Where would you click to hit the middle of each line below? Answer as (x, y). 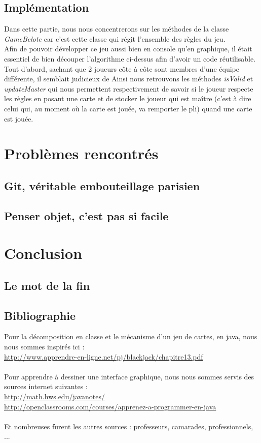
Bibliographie (40, 315)
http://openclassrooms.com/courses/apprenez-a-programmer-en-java (110, 406)
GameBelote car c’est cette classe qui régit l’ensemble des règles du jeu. (115, 38)
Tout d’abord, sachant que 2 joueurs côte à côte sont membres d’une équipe (122, 68)
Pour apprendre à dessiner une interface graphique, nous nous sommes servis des (129, 376)
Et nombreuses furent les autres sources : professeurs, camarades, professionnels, (129, 426)
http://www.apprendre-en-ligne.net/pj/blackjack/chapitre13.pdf (104, 356)
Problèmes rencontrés (81, 153)
